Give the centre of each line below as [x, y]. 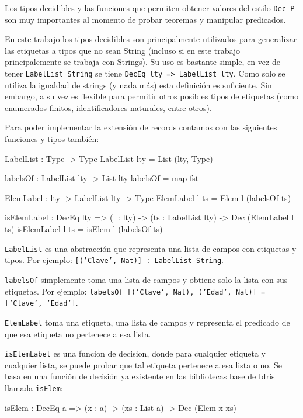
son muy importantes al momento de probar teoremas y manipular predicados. [145, 19]
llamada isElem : [34, 388]
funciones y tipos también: [52, 139]
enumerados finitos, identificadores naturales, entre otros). [108, 107]
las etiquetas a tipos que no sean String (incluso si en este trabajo [123, 50]
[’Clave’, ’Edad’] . [41, 303]
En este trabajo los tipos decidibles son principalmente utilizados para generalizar [151, 39]
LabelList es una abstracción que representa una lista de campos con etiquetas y [151, 248]
